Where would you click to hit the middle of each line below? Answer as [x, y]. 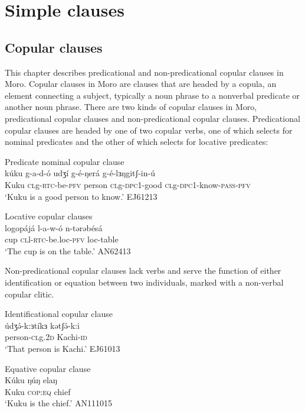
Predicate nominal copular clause [65, 161]
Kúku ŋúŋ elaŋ [31, 380]
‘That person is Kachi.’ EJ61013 [63, 349]
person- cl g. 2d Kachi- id [46, 337]
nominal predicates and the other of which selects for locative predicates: [137, 142]
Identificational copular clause [59, 314]
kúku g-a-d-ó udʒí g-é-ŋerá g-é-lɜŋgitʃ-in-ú [80, 173]
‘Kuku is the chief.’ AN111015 [59, 403]
